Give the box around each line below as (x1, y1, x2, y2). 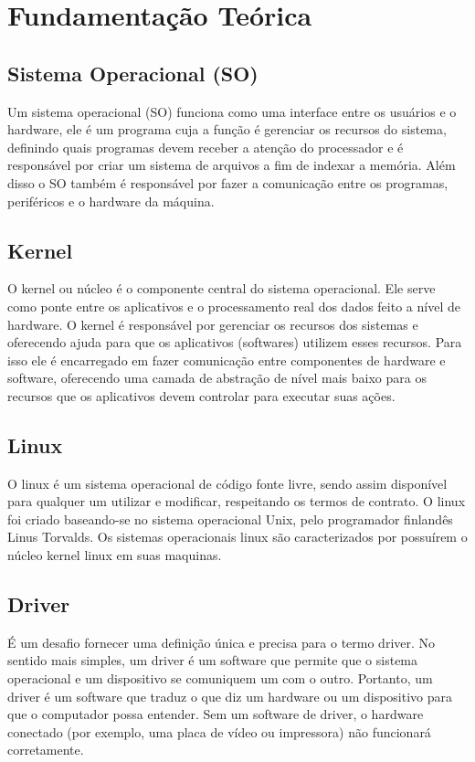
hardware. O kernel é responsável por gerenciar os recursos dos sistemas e (7, 314, 418, 333)
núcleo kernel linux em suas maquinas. (7, 545, 222, 565)
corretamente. (7, 740, 84, 759)
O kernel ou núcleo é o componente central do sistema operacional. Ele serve (7, 279, 436, 298)
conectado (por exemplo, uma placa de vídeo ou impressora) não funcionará (7, 722, 431, 741)
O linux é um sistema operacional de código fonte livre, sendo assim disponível (7, 473, 448, 492)
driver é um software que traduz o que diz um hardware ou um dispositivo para (7, 686, 453, 705)
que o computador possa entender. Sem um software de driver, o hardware (7, 704, 424, 724)
